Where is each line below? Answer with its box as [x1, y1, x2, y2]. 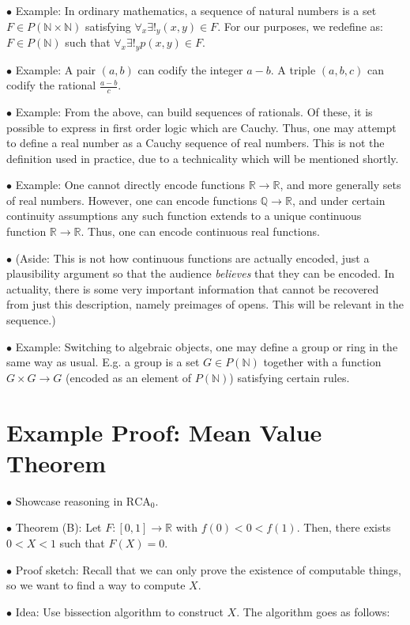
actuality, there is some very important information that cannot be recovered [6, 280, 379, 297]
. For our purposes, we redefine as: [217, 17, 383, 34]
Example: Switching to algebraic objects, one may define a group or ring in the [15, 338, 398, 354]
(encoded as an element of [66, 369, 192, 385]
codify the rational [6, 77, 96, 93]
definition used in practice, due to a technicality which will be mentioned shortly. [6, 150, 399, 166]
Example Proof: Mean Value [6, 415, 322, 448]
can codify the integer [137, 61, 243, 78]
